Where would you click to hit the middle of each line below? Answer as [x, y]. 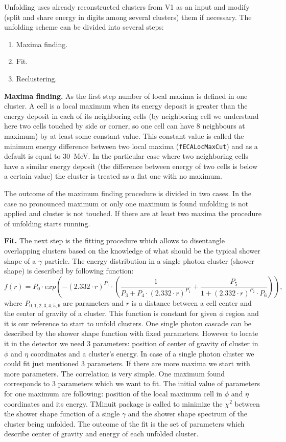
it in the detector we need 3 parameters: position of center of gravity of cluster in [131, 343]
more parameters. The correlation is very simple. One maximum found [115, 373]
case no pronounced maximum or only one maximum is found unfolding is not [126, 203]
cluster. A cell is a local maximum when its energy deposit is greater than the [126, 106]
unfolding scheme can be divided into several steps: [84, 27]
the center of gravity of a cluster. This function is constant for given [111, 313]
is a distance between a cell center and [192, 302]
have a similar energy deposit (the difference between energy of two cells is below [131, 166]
